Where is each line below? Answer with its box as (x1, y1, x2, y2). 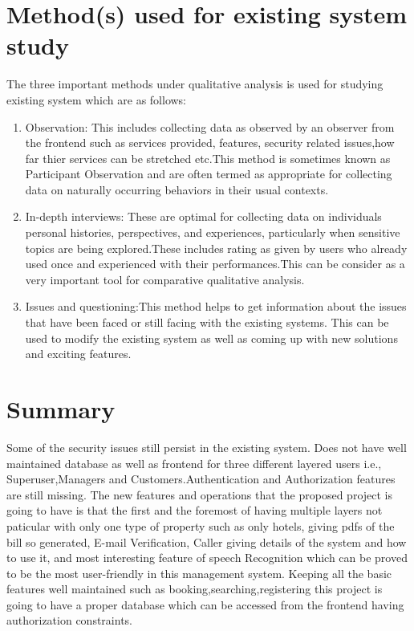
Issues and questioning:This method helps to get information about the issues (25, 298, 407, 315)
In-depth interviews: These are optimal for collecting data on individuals (25, 208, 382, 225)
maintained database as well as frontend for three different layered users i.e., (6, 454, 382, 471)
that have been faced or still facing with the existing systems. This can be (25, 314, 389, 331)
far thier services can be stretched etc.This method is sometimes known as (25, 149, 391, 166)
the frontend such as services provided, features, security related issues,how (25, 134, 395, 151)
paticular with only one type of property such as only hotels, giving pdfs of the (6, 517, 395, 534)
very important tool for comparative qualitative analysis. (25, 271, 305, 287)
